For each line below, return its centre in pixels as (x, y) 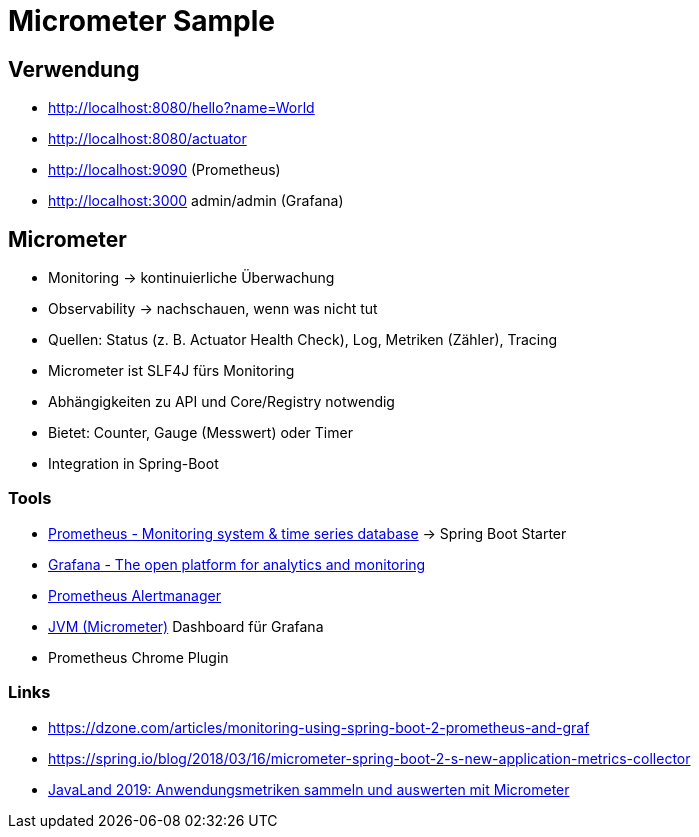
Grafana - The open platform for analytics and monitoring (237, 564)
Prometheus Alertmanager (134, 595)
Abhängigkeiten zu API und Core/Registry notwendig (221, 402)
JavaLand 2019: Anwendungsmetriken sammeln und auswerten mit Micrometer (309, 789)
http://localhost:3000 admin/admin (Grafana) (196, 201)
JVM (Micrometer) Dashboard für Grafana (186, 626)
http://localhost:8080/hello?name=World (181, 108)
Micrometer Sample (142, 21)
